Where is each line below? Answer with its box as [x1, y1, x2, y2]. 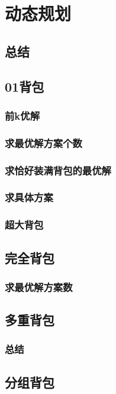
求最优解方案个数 [5, 135, 82, 150]
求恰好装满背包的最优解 [5, 162, 111, 177]
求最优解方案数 [5, 279, 73, 294]
